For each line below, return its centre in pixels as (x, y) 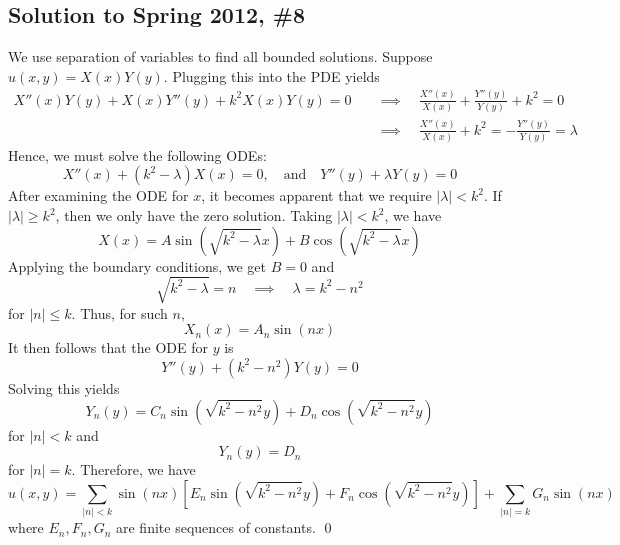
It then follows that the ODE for (108, 347)
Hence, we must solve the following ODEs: (137, 154)
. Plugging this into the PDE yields (271, 75)
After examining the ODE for (98, 195)
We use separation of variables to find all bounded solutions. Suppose (220, 56)
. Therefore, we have (133, 469)
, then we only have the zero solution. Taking (194, 215)
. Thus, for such (119, 312)
